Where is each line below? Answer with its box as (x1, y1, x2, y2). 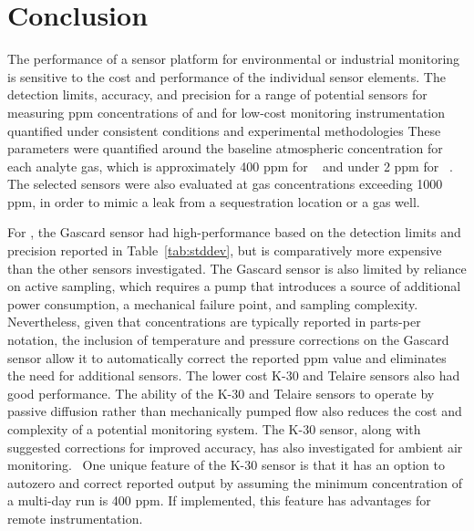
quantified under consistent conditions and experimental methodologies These (7, 120, 441, 140)
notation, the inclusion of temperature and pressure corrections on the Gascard (7, 330, 449, 349)
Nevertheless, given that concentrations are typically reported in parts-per (7, 312, 421, 331)
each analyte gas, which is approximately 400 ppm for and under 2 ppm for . (7, 156, 453, 175)
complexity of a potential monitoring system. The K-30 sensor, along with (7, 420, 421, 438)
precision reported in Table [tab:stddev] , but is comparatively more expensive (7, 241, 442, 260)
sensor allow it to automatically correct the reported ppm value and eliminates (7, 348, 447, 367)
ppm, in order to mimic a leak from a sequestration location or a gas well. (7, 192, 420, 211)
